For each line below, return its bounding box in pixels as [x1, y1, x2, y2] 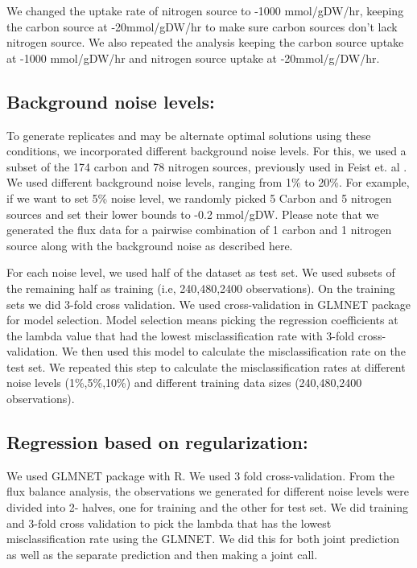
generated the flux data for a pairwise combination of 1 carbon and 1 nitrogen [6, 221, 392, 238]
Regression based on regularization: [6, 430, 308, 455]
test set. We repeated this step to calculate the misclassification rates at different [6, 358, 406, 375]
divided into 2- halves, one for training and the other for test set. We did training [6, 499, 409, 516]
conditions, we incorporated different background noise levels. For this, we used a [6, 142, 407, 159]
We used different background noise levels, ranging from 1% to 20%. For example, [6, 174, 410, 191]
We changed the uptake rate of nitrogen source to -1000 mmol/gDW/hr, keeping [6, 2, 404, 19]
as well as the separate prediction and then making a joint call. [6, 545, 318, 562]
